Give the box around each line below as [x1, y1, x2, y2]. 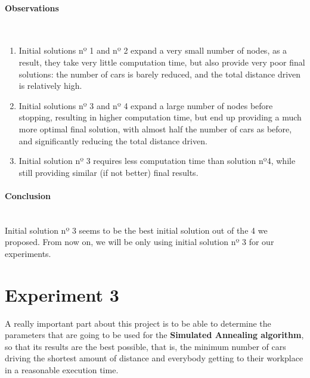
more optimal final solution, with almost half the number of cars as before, [18, 122, 292, 135]
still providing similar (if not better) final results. [18, 166, 199, 178]
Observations [5, 1, 59, 14]
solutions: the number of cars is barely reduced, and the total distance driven [18, 67, 301, 80]
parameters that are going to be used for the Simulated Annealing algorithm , [5, 329, 304, 341]
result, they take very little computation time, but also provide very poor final [18, 55, 305, 68]
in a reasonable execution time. [5, 364, 119, 376]
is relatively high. [18, 79, 82, 92]
